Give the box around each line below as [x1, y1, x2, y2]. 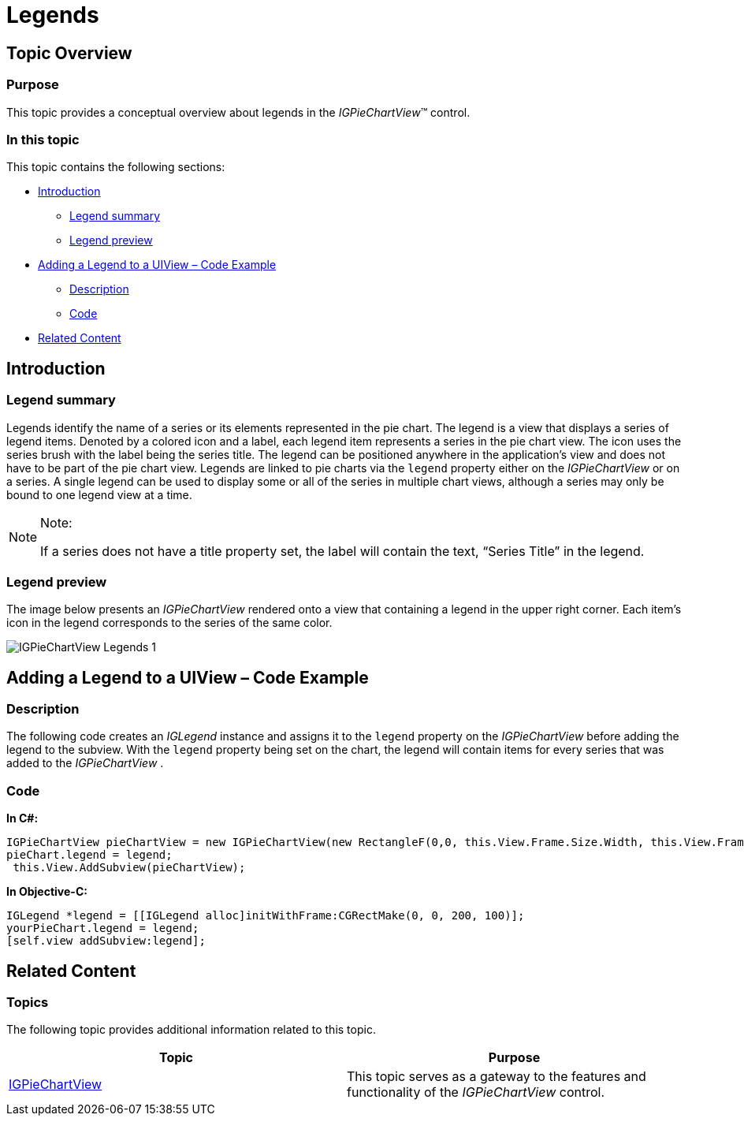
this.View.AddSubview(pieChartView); [13, 861, 246, 874]
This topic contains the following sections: [6, 160, 225, 174]
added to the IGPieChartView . [6, 756, 164, 770]
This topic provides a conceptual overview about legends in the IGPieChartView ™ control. [6, 105, 471, 119]
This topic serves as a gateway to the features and [347, 1068, 646, 1085]
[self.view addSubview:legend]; [6, 934, 206, 948]
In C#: [6, 811, 39, 826]
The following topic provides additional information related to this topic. [6, 1023, 376, 1037]
